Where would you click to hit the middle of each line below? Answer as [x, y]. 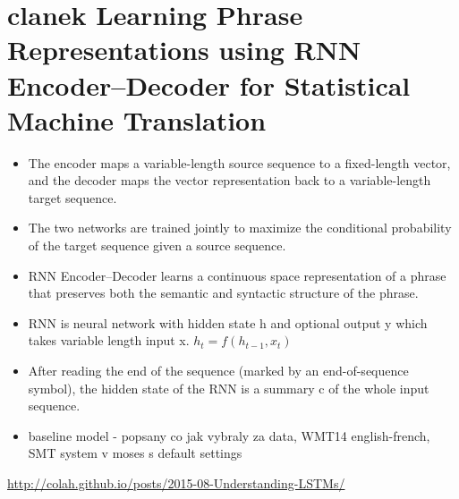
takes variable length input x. [109, 340]
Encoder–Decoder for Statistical [209, 85]
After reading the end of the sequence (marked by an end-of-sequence [218, 371]
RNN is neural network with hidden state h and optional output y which [228, 322]
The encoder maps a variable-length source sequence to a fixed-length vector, [239, 162]
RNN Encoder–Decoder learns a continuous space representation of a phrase [237, 275]
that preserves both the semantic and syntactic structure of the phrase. [223, 293]
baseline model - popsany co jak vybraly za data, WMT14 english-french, [229, 435]
